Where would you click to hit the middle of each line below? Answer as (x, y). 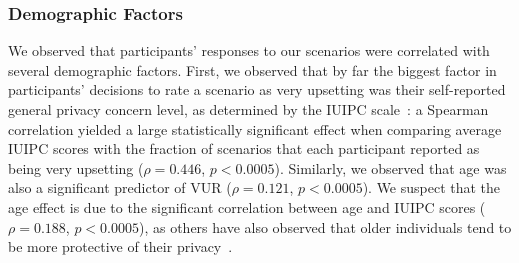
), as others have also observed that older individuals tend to (325, 226)
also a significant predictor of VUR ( (120, 187)
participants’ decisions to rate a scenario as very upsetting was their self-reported (257, 89)
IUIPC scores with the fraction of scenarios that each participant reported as (244, 148)
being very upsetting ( (76, 167)
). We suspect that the (431, 187)
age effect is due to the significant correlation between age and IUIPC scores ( (247, 206)
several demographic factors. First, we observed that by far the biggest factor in (252, 69)
